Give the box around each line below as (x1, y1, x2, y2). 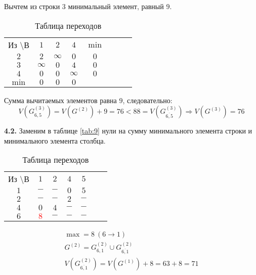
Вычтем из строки (4, 1, 60, 11)
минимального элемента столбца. (4, 135, 106, 146)
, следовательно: (122, 95, 173, 105)
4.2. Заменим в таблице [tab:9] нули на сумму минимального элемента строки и (4, 125, 252, 136)
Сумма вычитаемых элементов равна (4, 95, 117, 105)
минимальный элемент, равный (68, 1, 164, 11)
